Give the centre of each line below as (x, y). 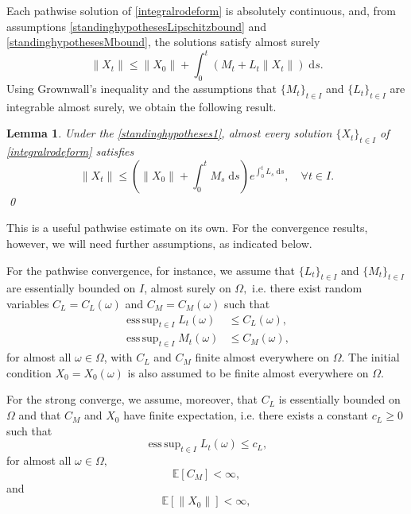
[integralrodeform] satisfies (70, 151)
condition (29, 372)
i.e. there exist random (307, 288)
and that (40, 415)
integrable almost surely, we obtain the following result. (142, 106)
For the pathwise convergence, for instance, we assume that (151, 270)
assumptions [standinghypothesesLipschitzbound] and (137, 26)
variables (28, 304)
